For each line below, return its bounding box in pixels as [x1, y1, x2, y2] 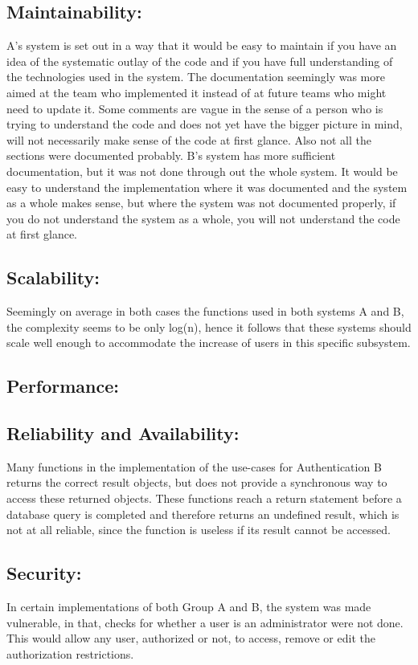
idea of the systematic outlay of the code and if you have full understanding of [6, 52, 393, 69]
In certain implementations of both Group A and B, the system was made [6, 598, 371, 615]
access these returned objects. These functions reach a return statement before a [6, 490, 402, 507]
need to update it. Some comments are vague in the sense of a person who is [6, 100, 383, 116]
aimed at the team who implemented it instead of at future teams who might [6, 84, 387, 100]
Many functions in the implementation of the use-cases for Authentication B [6, 458, 382, 475]
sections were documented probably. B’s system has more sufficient [6, 147, 336, 164]
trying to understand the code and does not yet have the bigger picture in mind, [6, 116, 403, 133]
